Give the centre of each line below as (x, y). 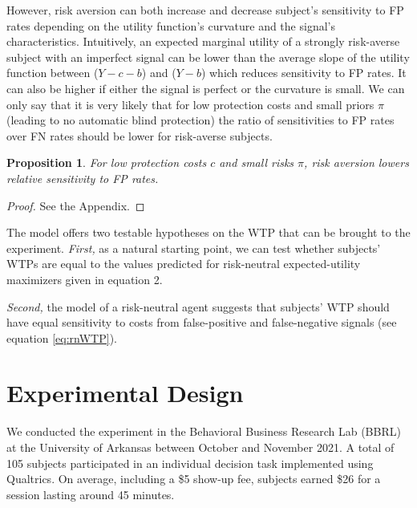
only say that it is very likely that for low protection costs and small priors (190, 104)
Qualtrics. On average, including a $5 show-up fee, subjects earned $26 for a (194, 479)
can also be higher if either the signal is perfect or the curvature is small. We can (206, 88)
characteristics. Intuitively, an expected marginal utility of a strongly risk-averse (203, 41)
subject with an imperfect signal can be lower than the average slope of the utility (208, 57)
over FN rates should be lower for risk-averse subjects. (140, 135)
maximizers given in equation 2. (85, 279)
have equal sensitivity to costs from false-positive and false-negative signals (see (202, 322)
